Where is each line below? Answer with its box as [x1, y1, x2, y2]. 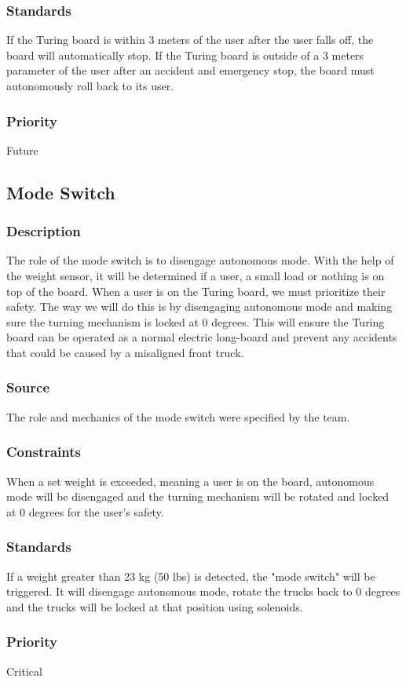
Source [6, 377, 50, 397]
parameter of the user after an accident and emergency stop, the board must [6, 62, 375, 78]
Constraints [6, 442, 81, 461]
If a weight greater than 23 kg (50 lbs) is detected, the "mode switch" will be [6, 567, 375, 584]
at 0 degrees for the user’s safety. [6, 503, 164, 520]
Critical [6, 662, 42, 679]
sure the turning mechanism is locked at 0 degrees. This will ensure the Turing [6, 313, 385, 330]
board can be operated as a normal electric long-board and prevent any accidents [6, 329, 397, 345]
